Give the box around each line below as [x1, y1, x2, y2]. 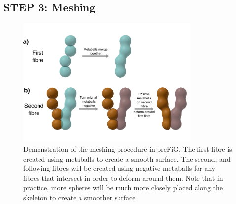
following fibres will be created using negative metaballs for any [23, 163, 216, 173]
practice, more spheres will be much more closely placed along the [23, 182, 223, 193]
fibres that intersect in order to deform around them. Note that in [23, 172, 223, 183]
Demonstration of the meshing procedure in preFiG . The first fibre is [23, 143, 232, 154]
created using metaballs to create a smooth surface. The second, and [23, 153, 231, 163]
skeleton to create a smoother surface [23, 192, 136, 202]
